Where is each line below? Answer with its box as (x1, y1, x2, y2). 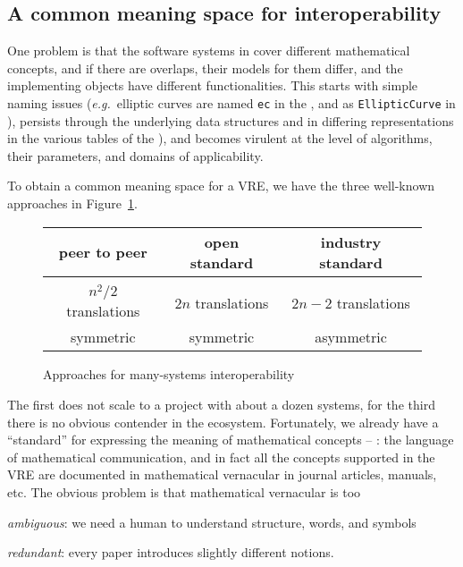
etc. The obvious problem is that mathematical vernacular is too (7, 482, 361, 501)
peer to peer (58, 241, 147, 263)
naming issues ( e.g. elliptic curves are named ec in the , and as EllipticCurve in (7, 93, 456, 112)
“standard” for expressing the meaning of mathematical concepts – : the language (7, 430, 454, 449)
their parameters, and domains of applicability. (7, 146, 264, 165)
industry (320, 231, 382, 252)
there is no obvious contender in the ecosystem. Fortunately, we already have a (7, 412, 439, 431)
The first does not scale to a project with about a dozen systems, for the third (7, 395, 435, 413)
